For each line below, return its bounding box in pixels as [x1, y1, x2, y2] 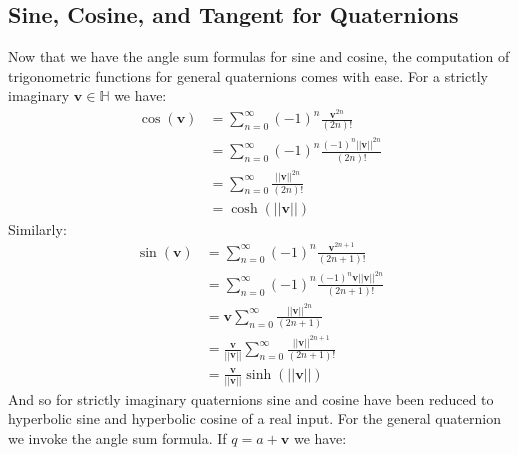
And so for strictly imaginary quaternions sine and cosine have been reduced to [8, 388, 494, 409]
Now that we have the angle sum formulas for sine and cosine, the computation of [8, 46, 510, 67]
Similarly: [8, 218, 67, 239]
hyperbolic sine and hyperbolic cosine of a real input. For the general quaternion [8, 408, 501, 429]
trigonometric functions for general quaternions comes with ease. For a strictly [8, 65, 488, 86]
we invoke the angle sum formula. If [8, 428, 227, 449]
